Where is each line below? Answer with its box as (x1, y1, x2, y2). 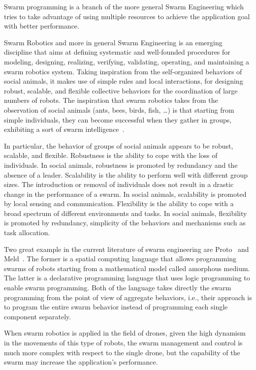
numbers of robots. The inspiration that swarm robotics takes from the (4, 95, 218, 105)
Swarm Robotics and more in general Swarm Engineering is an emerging (4, 37, 223, 47)
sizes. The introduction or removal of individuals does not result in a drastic (4, 179, 234, 189)
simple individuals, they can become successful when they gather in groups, (4, 114, 232, 124)
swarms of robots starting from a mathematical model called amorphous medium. (4, 263, 250, 273)
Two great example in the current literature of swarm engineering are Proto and (4, 244, 249, 254)
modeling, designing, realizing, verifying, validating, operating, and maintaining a (4, 56, 250, 66)
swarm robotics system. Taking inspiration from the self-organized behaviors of (4, 66, 242, 76)
